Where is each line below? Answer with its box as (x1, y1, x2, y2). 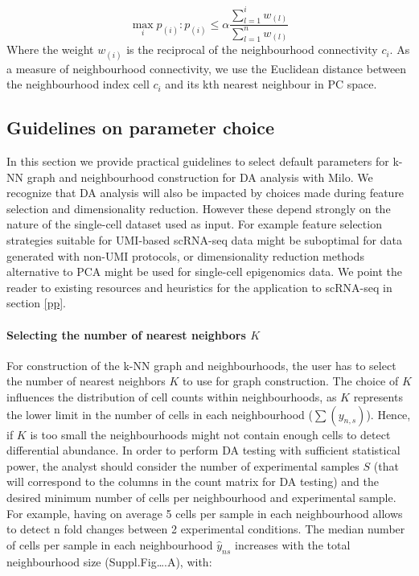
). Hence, (366, 405, 411, 422)
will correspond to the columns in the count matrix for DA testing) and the (6, 473, 379, 490)
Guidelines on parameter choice (6, 115, 275, 140)
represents (353, 388, 403, 405)
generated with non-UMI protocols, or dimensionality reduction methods (6, 247, 364, 264)
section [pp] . (6, 294, 66, 311)
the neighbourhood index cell (6, 76, 150, 93)
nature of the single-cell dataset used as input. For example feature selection (6, 216, 382, 232)
